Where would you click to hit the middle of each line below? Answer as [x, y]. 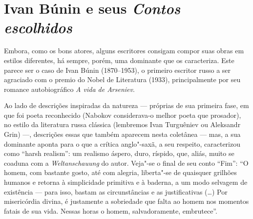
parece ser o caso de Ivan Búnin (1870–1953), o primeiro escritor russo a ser [117, 70]
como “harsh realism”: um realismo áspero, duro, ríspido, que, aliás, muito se [119, 153]
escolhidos [38, 27]
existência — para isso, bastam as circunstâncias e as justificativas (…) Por [116, 191]
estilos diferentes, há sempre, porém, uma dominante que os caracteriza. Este [119, 60]
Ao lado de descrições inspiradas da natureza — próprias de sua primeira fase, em [126, 105]
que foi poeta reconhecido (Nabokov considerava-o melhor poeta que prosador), [123, 115]
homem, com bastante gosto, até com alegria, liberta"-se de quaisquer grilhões [120, 172]
